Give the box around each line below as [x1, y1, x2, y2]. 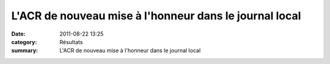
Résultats [59, 38, 83, 45]
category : [11, 38, 37, 45]
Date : [11, 30, 26, 37]
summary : [11, 47, 38, 54]
